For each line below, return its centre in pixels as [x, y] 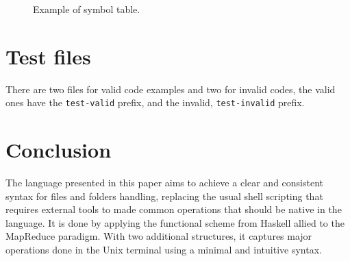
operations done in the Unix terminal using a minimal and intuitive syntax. [164, 250]
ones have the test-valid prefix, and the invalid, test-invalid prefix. [155, 102]
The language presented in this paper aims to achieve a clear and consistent [165, 183]
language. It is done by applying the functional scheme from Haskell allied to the [175, 222]
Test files [48, 56]
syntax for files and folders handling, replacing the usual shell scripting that [164, 196]
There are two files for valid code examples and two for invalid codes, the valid [171, 89]
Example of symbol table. [87, 9]
